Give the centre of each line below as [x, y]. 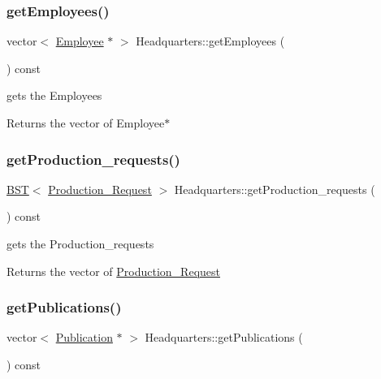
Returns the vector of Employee [86, 123]
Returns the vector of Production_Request [113, 271]
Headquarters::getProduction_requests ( [275, 189]
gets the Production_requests [80, 243]
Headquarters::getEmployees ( [210, 41]
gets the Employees [54, 95]
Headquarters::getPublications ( [224, 337]
